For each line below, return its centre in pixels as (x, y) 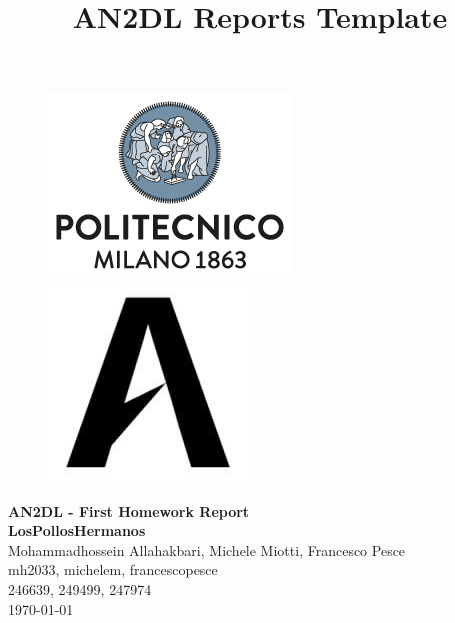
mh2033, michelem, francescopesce (113, 569)
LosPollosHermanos (77, 530)
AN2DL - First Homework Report (129, 510)
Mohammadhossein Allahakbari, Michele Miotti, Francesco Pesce (207, 549)
